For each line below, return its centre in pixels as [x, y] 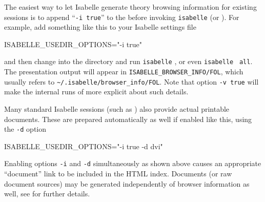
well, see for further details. [47, 194]
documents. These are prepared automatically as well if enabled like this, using [128, 119]
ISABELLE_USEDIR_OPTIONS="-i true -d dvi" [84, 146]
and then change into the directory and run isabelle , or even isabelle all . [128, 61]
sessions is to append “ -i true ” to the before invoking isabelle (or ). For [122, 17]
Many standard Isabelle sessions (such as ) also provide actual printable [117, 109]
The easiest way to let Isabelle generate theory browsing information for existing [130, 7]
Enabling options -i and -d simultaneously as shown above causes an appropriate [133, 163]
